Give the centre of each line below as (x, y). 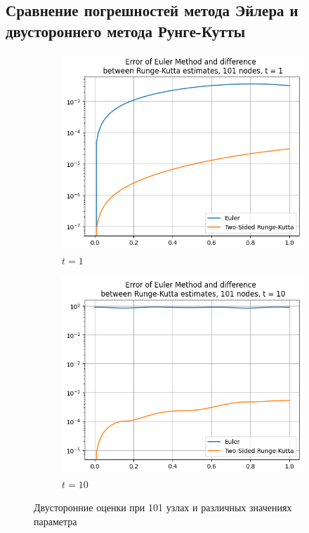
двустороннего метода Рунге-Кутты (126, 31)
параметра (55, 521)
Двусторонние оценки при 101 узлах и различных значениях (163, 507)
